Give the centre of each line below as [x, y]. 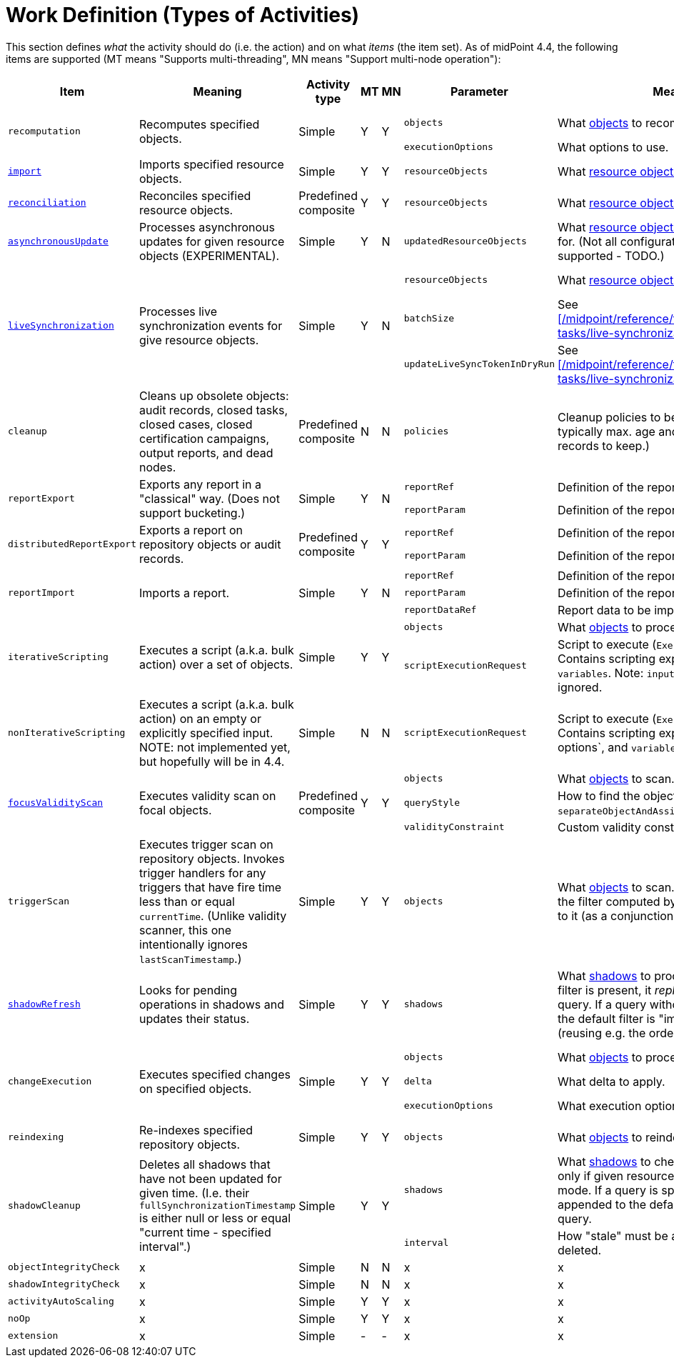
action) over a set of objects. [216, 664]
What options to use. [613, 147]
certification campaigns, [205, 438]
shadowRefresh [44, 1004]
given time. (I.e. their [195, 1193]
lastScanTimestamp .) [191, 958]
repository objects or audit [210, 544]
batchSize [429, 319]
